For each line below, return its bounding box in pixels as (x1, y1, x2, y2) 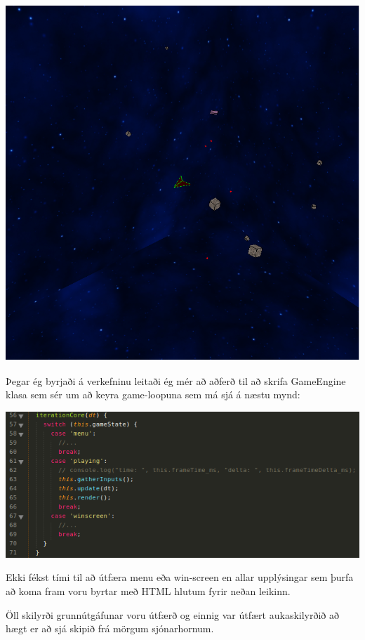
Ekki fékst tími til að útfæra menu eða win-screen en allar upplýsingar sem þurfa (6, 570, 354, 585)
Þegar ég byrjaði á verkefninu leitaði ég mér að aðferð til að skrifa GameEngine (6, 373, 346, 388)
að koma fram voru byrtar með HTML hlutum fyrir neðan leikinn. (6, 584, 291, 598)
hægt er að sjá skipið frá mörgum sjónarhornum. (6, 621, 214, 636)
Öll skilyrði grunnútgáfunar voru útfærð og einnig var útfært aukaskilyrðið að (6, 607, 340, 622)
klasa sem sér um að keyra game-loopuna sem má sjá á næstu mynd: (6, 387, 300, 402)
